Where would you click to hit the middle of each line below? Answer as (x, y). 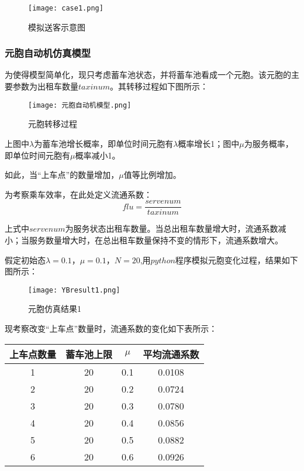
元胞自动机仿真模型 (48, 53)
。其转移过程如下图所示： (159, 86)
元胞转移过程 (53, 124)
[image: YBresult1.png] (74, 290)
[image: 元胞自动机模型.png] (80, 105)
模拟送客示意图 (57, 27)
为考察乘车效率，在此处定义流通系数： (78, 194)
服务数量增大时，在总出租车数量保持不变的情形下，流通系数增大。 (156, 240)
